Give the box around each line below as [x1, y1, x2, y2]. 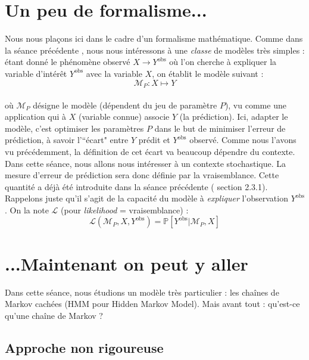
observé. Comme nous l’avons [189, 134, 296, 146]
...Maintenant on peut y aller [5, 251, 248, 275]
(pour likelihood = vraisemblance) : [61, 203, 189, 216]
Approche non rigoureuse [5, 338, 164, 356]
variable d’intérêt [5, 67, 67, 79]
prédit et [138, 134, 170, 146]
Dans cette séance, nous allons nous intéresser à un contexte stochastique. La [5, 157, 286, 169]
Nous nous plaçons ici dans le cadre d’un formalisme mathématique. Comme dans [5, 32, 303, 45]
